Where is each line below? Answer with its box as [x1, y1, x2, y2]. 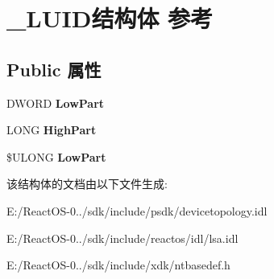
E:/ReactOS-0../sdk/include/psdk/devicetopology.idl [6, 202, 268, 219]
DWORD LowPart [6, 94, 105, 111]
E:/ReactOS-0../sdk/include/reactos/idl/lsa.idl [6, 229, 239, 246]
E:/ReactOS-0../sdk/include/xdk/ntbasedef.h [6, 256, 230, 273]
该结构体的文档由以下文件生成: [6, 175, 168, 192]
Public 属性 [6, 56, 102, 81]
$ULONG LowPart [6, 148, 106, 165]
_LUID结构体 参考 [6, 2, 214, 35]
